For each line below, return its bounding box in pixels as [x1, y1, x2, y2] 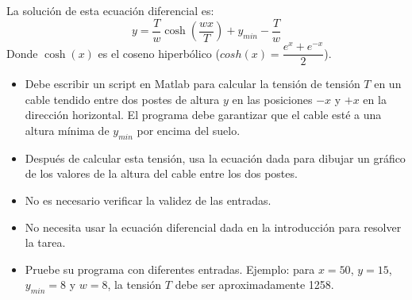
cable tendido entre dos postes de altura [25, 90, 220, 107]
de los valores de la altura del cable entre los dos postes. [25, 165, 298, 182]
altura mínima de [25, 121, 110, 138]
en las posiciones [232, 90, 313, 107]
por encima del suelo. [137, 121, 241, 138]
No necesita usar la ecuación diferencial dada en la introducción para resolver [25, 218, 402, 235]
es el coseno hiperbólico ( [98, 44, 220, 61]
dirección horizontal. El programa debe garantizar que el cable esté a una [25, 106, 382, 123]
